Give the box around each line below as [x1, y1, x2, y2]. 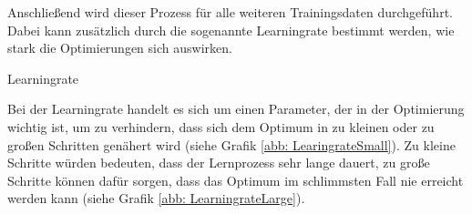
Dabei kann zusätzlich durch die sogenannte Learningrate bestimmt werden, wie [7, 20, 455, 39]
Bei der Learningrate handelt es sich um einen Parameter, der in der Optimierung [7, 99, 465, 118]
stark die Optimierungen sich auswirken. [7, 38, 232, 57]
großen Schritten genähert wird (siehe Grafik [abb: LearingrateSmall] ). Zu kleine [7, 135, 456, 154]
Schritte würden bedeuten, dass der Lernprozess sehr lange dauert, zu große [7, 153, 430, 172]
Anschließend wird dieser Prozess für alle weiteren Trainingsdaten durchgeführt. [7, 3, 453, 21]
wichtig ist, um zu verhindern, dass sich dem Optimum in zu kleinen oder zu [7, 117, 435, 136]
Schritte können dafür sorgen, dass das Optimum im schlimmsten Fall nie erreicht [7, 170, 464, 189]
